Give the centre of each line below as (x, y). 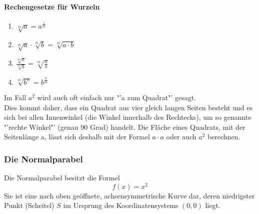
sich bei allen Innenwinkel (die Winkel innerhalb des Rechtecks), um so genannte (128, 117)
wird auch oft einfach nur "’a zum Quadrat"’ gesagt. (117, 97)
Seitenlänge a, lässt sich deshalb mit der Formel (77, 137)
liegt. (213, 205)
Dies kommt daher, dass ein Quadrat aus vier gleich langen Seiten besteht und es (128, 107)
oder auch (181, 137)
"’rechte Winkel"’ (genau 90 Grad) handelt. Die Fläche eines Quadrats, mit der (125, 127)
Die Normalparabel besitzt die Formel (62, 178)
